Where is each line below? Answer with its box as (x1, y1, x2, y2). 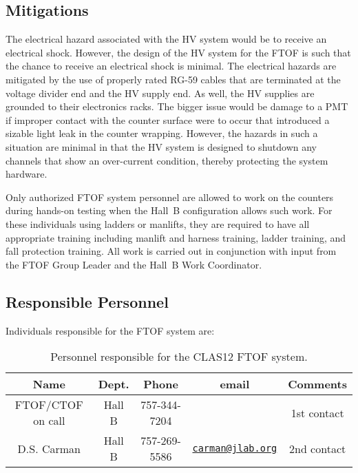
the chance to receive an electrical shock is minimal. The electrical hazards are (6, 59, 337, 73)
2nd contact (289, 440, 346, 456)
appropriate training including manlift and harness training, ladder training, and (6, 230, 346, 244)
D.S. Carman (17, 440, 81, 456)
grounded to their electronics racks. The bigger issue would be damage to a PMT (6, 99, 348, 114)
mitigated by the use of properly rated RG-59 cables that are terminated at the (6, 72, 341, 86)
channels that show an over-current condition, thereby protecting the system (6, 153, 328, 167)
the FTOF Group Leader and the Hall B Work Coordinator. (6, 257, 262, 271)
